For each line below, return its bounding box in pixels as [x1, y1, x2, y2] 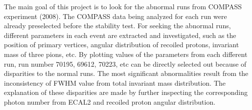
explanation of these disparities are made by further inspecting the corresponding [4, 87, 248, 97]
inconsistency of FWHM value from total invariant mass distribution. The [4, 77, 226, 88]
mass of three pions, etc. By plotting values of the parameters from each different [4, 49, 248, 59]
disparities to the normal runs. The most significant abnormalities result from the [4, 68, 249, 78]
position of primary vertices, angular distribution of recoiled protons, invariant [4, 39, 239, 50]
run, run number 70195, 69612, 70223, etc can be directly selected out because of [4, 58, 247, 69]
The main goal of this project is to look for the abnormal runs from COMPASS [4, 1, 242, 11]
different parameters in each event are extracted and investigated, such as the [4, 30, 236, 40]
